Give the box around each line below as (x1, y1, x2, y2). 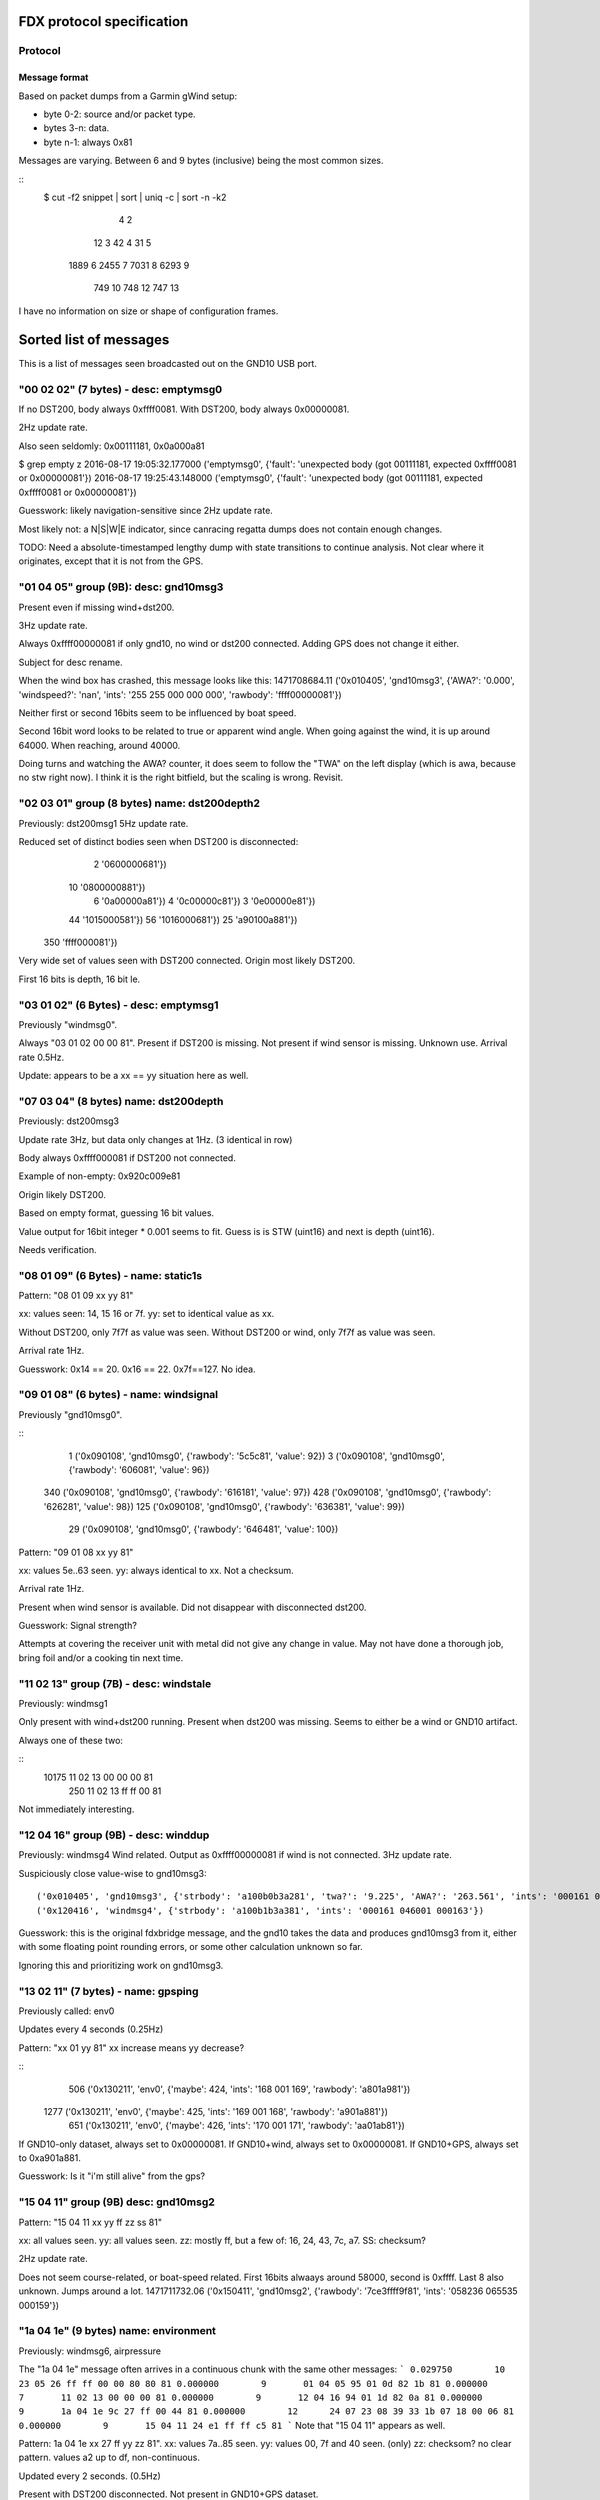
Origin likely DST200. (18, 1188, 107, 1200)
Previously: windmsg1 (18, 1698, 109, 1709)
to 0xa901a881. (18, 2152, 82, 2164)
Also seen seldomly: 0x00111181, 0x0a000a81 (18, 440, 205, 452)
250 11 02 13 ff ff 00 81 (68, 1785, 162, 1797)
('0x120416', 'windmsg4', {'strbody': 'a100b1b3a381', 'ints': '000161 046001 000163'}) (36, 1905, 485, 1916)
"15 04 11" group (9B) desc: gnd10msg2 (18, 2195, 215, 2209)
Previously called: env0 (18, 2005, 115, 2017)
